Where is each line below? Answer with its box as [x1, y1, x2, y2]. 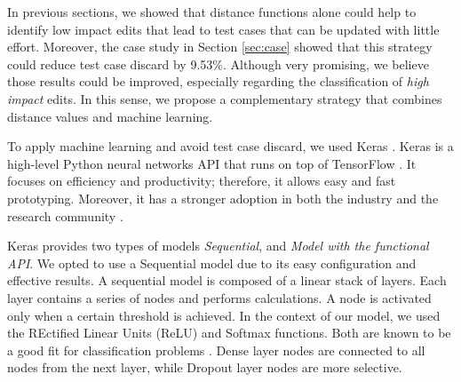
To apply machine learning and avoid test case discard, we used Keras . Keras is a [7, 137, 454, 155]
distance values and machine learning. [7, 107, 213, 125]
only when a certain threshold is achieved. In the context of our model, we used [7, 306, 441, 324]
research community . [7, 206, 123, 225]
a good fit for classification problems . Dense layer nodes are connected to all [7, 340, 425, 359]
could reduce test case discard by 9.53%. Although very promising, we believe [7, 54, 429, 73]
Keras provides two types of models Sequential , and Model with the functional [7, 236, 429, 255]
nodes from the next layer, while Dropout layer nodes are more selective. [7, 358, 402, 377]
